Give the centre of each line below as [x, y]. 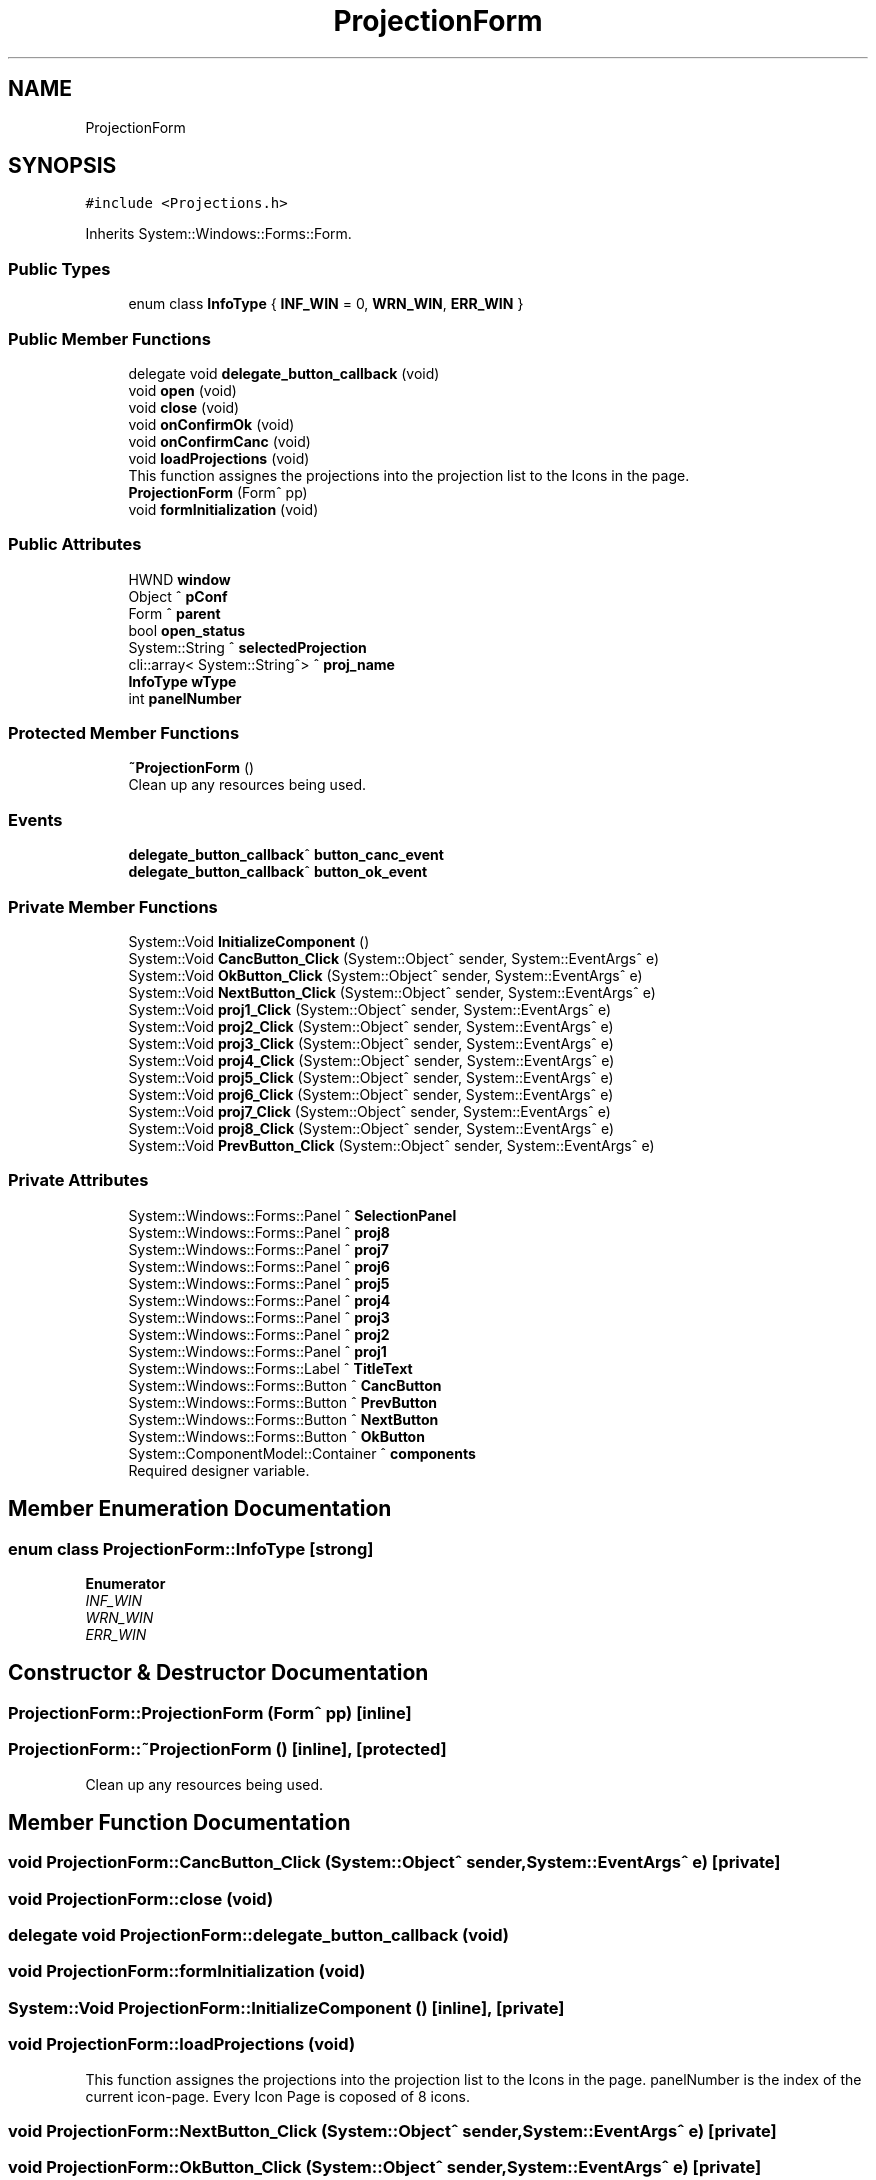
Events [35, 819]
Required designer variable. [219, 1470]
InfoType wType [182, 681]
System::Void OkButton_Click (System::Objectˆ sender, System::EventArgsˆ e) [385, 975]
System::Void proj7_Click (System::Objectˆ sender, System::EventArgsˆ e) [369, 1111]
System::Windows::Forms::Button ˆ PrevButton [282, 1402]
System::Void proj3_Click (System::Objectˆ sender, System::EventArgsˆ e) [371, 1043]
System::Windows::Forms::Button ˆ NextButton [283, 1419]
